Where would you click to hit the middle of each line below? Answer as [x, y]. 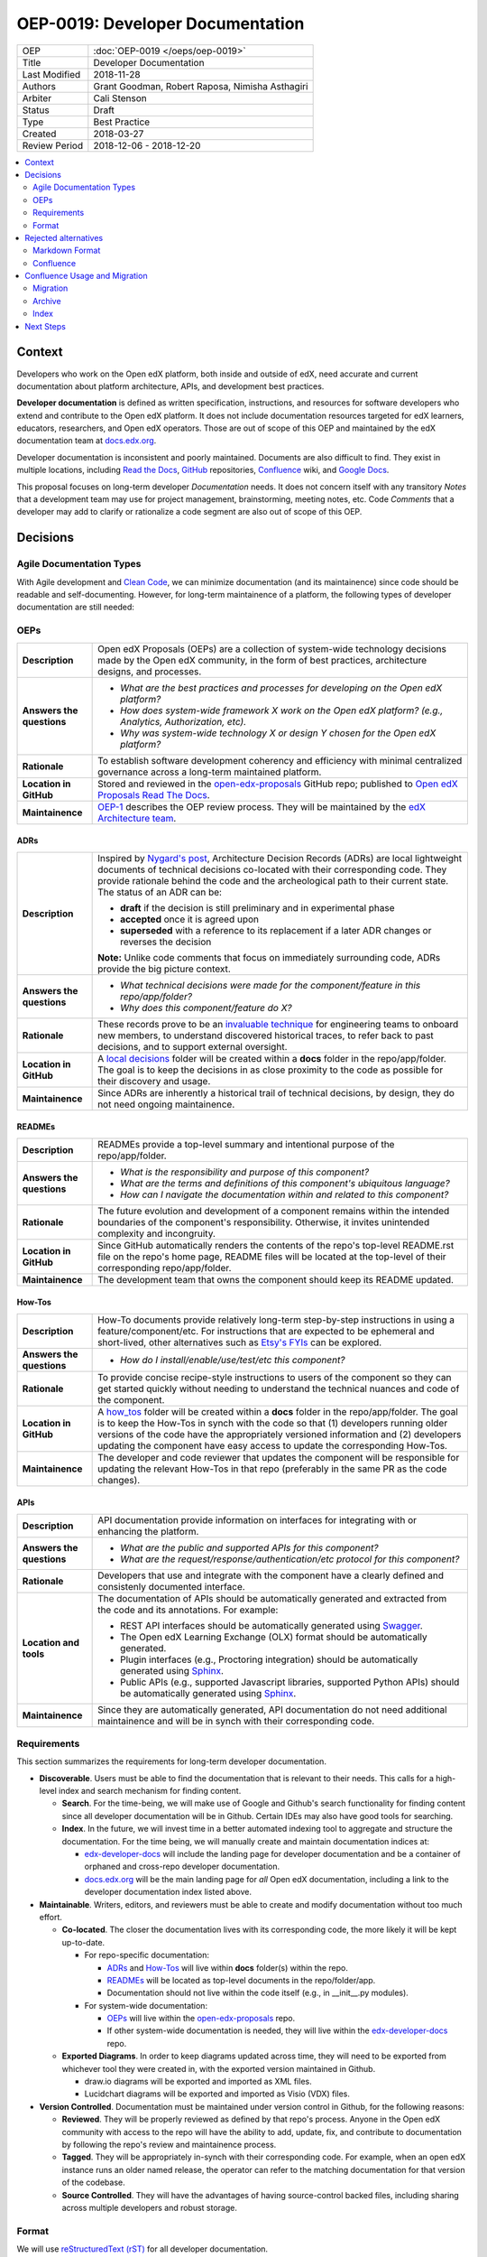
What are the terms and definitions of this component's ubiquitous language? [285, 1183]
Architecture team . [137, 818]
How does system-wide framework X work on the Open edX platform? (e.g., [282, 711]
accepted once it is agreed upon [189, 919]
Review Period [53, 145]
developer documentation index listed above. [168, 1892]
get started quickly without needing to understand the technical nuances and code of [279, 1389]
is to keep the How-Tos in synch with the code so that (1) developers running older [273, 1423]
